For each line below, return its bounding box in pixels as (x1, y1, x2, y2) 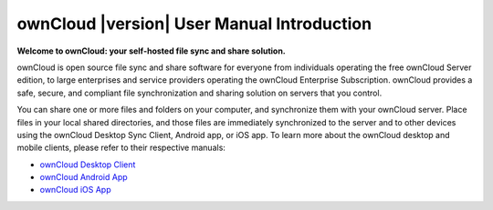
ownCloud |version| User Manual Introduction (16, 14, 372, 34)
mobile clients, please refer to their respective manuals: (16, 142, 226, 154)
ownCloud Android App (39, 172, 128, 183)
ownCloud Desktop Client (39, 159, 136, 170)
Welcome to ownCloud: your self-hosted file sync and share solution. (16, 45, 287, 56)
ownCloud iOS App (39, 185, 111, 195)
